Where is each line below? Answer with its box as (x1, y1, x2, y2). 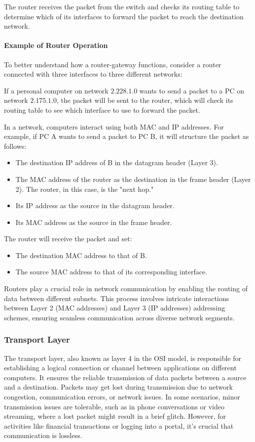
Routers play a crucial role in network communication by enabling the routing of (4, 283, 248, 294)
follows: (4, 140, 27, 151)
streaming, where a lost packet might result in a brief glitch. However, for (4, 411, 226, 421)
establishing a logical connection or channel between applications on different (4, 362, 237, 373)
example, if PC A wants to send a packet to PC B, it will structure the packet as (4, 131, 249, 141)
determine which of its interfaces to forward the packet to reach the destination (4, 11, 244, 21)
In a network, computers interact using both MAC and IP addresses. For (4, 121, 224, 132)
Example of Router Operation (4, 40, 108, 50)
